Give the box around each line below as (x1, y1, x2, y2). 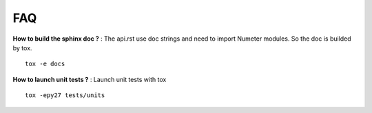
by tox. (12, 43, 32, 52)
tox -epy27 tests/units (25, 92, 105, 99)
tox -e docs (25, 60, 65, 68)
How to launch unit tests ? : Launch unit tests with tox (12, 75, 167, 83)
